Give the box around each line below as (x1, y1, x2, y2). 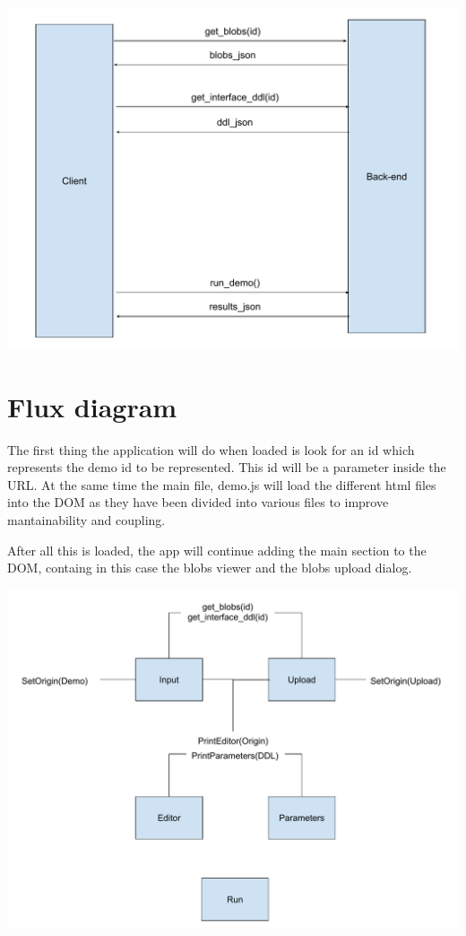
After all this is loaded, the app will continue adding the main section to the (7, 540, 427, 559)
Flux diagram (7, 388, 177, 424)
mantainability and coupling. (7, 511, 166, 529)
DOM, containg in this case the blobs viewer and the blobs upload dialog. (7, 558, 412, 577)
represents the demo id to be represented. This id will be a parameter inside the (7, 458, 446, 477)
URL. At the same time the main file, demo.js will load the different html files (7, 475, 436, 494)
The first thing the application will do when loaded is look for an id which (7, 440, 415, 459)
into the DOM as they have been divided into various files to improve (7, 493, 389, 512)
